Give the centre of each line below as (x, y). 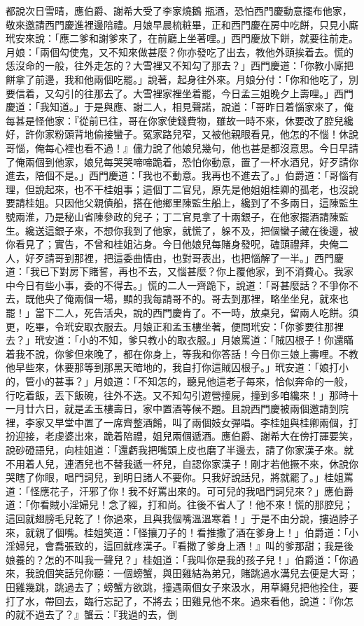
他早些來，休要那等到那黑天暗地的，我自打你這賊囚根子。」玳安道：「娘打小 (177, 367)
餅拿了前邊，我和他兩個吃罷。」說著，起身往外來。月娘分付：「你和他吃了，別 (182, 79)
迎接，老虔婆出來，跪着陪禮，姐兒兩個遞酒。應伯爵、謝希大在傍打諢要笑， (187, 436)
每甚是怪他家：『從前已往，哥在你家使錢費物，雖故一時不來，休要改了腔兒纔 (180, 120)
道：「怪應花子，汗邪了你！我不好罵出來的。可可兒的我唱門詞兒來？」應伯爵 (180, 491)
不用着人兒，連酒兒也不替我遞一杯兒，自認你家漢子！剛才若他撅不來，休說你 (182, 463)
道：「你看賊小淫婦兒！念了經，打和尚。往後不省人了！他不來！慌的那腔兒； (180, 505)
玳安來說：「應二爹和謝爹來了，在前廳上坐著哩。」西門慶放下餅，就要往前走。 (182, 38)
